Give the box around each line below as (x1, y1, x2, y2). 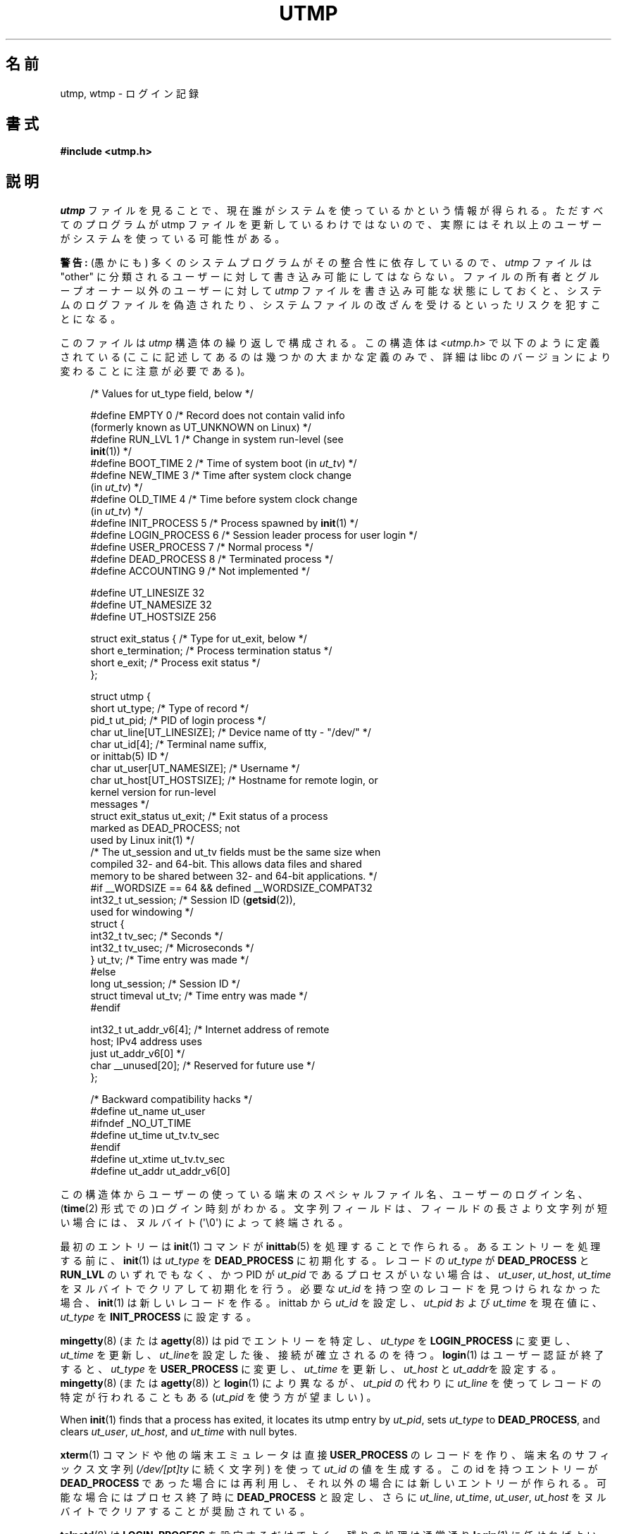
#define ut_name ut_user (90, 1105, 206, 1118)
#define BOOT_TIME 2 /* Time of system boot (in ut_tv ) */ (90, 457, 357, 470)
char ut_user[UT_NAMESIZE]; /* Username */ (90, 762, 300, 775)
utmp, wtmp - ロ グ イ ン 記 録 (60, 87, 199, 99)
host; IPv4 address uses (90, 1035, 202, 1048)
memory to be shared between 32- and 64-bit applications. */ (90, 870, 378, 883)
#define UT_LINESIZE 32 (90, 587, 205, 599)
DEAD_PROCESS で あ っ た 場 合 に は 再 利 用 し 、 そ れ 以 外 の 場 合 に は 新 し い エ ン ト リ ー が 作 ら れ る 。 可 (60, 1477, 607, 1490)
